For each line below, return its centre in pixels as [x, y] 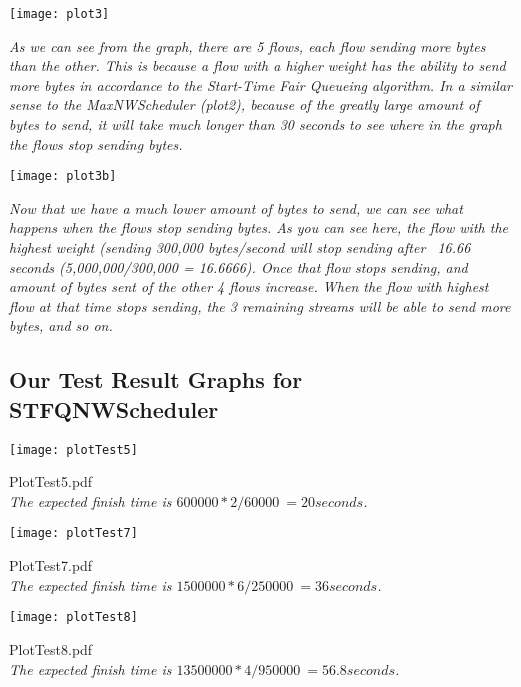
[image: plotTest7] [73, 533]
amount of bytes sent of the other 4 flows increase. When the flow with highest [249, 286]
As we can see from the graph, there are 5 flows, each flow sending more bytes [247, 45]
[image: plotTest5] [73, 449]
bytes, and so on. [61, 325]
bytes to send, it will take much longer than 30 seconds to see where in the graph [255, 124]
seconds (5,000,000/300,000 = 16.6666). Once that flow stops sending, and [238, 266]
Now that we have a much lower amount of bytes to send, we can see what [236, 207]
